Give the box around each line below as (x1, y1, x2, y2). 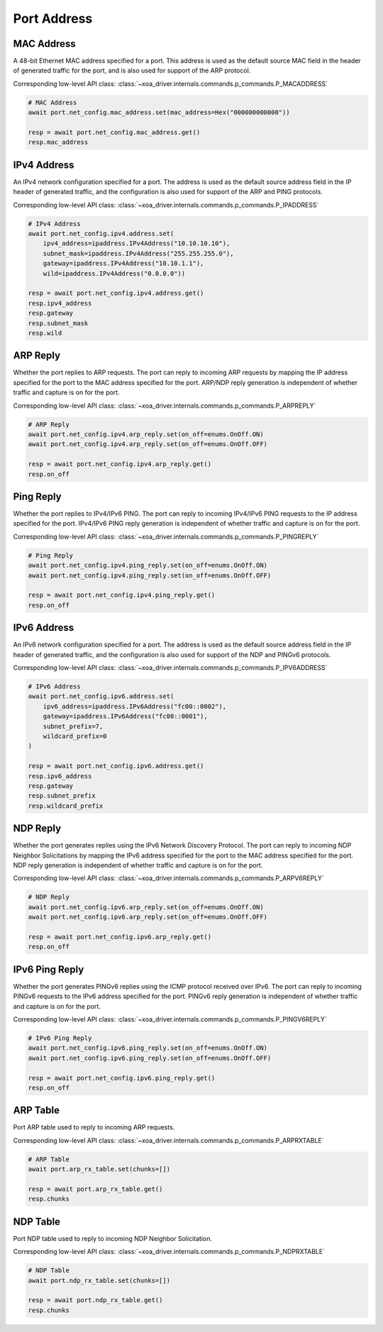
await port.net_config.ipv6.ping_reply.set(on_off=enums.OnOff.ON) (28, 1044, 268, 1052)
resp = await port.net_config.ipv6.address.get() (28, 762, 204, 770)
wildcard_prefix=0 (43, 732, 107, 740)
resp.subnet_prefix (28, 792, 96, 800)
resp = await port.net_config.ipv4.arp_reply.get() (28, 460, 212, 468)
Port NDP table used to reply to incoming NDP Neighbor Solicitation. (13, 1234, 213, 1242)
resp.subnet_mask (28, 319, 89, 327)
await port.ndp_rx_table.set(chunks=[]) (28, 1276, 170, 1284)
